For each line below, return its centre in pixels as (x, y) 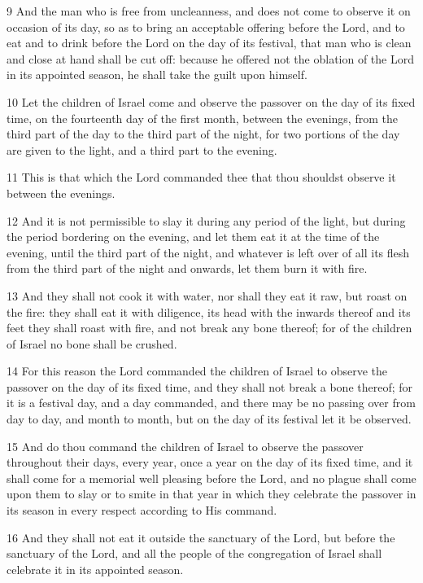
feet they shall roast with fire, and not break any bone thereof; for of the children (209, 328)
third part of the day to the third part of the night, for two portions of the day (203, 134)
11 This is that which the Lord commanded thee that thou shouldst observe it (201, 177)
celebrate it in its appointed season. (95, 569)
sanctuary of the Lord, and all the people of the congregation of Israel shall (194, 553)
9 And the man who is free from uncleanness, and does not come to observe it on (209, 11)
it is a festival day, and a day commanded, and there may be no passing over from (211, 403)
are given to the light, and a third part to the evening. (142, 149)
